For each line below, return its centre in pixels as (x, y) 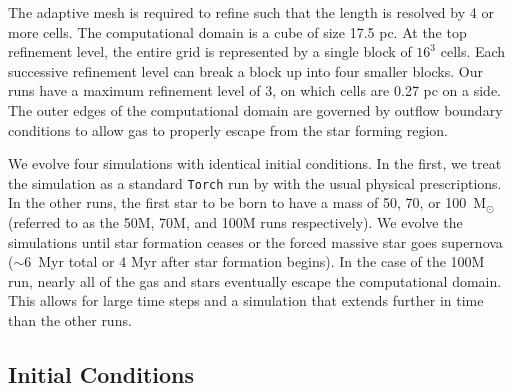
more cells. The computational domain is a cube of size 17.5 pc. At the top (237, 31)
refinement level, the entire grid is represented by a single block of (210, 51)
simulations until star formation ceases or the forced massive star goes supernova (255, 241)
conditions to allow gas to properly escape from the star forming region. (228, 129)
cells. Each (473, 51)
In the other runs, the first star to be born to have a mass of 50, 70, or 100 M (247, 202)
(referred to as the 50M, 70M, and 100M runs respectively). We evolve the (235, 222)
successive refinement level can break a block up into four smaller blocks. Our (245, 70)
